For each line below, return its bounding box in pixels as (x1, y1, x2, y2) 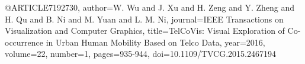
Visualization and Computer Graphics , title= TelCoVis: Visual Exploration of (5, 24, 285, 37)
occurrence (5, 36, 44, 48)
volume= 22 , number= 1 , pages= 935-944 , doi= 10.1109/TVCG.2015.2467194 (5, 47, 276, 60)
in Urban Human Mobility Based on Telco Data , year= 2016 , (46, 36, 265, 48)
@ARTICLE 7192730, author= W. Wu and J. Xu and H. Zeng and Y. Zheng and (5, 1, 295, 13)
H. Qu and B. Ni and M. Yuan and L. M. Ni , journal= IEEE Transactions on (5, 12, 284, 25)
